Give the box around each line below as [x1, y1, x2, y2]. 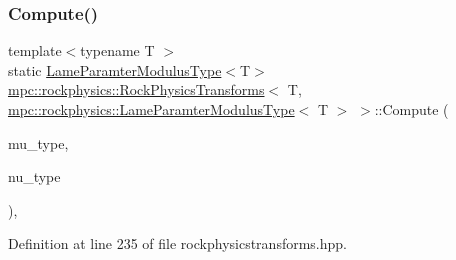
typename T [80, 40, 155, 61]
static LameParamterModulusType [8, 59, 222, 80]
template [8, 40, 62, 61]
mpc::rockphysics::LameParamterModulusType [8, 99, 295, 119]
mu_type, [8, 132, 69, 153]
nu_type [8, 166, 61, 187]
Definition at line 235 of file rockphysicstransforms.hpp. [8, 233, 347, 254]
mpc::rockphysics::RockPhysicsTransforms [8, 79, 265, 100]
